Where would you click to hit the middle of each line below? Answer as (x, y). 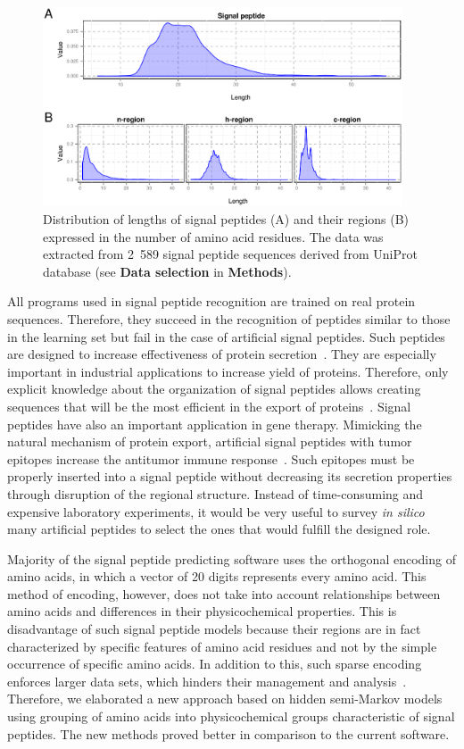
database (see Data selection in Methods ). (167, 271)
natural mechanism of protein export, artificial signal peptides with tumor (210, 441)
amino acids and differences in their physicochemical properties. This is (202, 611)
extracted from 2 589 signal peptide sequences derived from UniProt (230, 254)
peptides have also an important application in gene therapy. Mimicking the (215, 424)
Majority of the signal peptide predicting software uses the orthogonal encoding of (232, 558)
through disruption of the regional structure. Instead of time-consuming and (215, 493)
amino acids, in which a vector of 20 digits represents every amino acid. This (217, 576)
